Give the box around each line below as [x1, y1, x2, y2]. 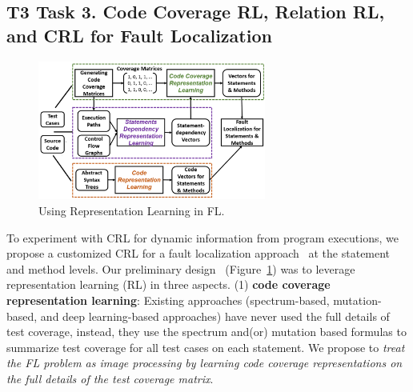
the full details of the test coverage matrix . [6, 370, 214, 386]
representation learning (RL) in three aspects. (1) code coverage [6, 276, 331, 293]
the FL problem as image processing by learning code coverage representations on [6, 354, 403, 371]
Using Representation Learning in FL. [38, 202, 225, 218]
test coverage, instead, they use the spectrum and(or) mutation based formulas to [6, 323, 407, 340]
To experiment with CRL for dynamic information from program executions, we [6, 229, 399, 246]
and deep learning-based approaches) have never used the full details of [40, 307, 390, 324]
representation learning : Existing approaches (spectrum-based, [6, 291, 330, 308]
